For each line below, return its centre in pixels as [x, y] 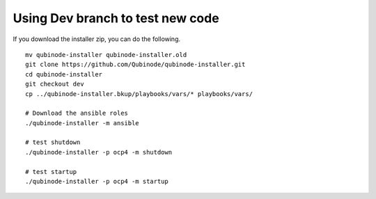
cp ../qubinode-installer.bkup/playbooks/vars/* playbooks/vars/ [139, 94]
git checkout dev [55, 84]
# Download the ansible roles [77, 113]
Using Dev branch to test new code [116, 18]
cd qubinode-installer [64, 74]
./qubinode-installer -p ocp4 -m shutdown [99, 152]
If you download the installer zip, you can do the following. [97, 39]
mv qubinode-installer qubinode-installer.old [106, 55]
